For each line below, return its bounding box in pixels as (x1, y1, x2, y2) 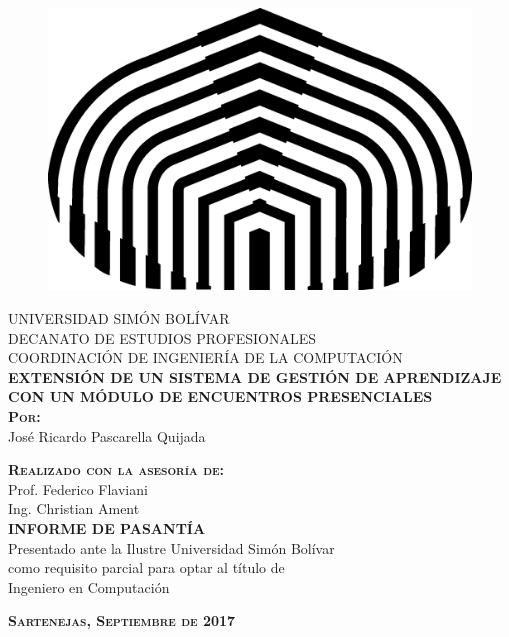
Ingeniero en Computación (8, 576, 170, 597)
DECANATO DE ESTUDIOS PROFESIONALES (8, 327, 317, 348)
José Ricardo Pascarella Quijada (8, 425, 206, 446)
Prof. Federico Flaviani (8, 478, 148, 499)
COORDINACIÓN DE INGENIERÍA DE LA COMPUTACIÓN (8, 347, 403, 368)
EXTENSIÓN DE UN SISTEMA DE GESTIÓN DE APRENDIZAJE (8, 366, 502, 387)
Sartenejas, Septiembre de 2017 (8, 610, 236, 631)
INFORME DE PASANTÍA (8, 517, 206, 538)
